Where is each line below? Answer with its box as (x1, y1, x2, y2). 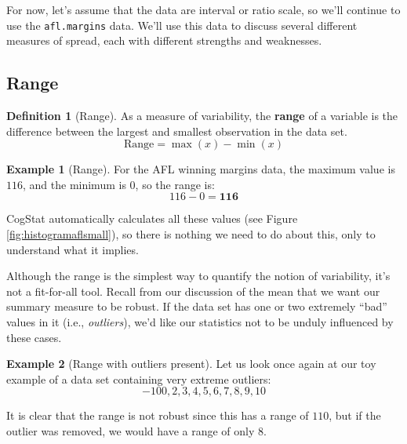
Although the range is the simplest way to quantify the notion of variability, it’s (6, 267, 391, 284)
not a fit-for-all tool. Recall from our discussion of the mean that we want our (6, 282, 380, 299)
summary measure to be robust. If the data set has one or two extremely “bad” (6, 298, 387, 315)
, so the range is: (135, 176, 215, 192)
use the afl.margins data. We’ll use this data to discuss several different (6, 16, 358, 33)
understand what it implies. (6, 241, 139, 257)
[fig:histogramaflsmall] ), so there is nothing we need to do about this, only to (6, 226, 376, 242)
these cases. (6, 329, 62, 345)
